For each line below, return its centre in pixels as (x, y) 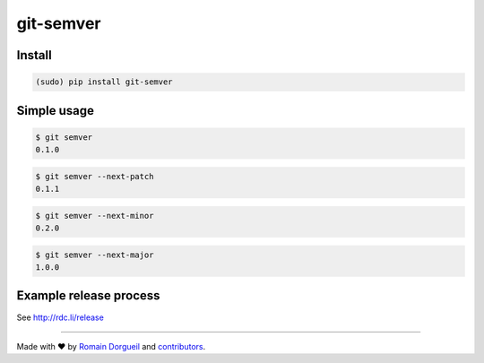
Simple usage (55, 111)
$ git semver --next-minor (95, 216)
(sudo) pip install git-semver (104, 82)
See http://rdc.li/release (60, 317)
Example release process (88, 296)
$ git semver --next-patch (95, 176)
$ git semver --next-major (95, 255)
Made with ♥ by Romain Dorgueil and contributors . (111, 346)
